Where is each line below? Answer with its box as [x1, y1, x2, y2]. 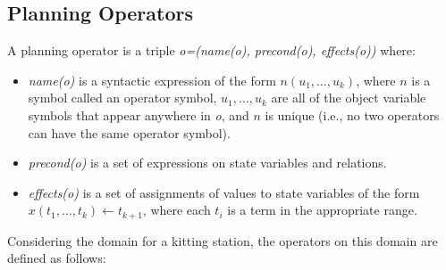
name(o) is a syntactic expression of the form [28, 70, 276, 89]
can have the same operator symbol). [28, 123, 231, 142]
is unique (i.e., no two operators [265, 105, 440, 124]
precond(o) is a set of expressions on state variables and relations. [28, 153, 387, 172]
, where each [142, 200, 211, 219]
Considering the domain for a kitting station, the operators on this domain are [7, 231, 438, 250]
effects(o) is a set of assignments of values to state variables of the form [28, 183, 420, 201]
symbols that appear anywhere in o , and [28, 105, 249, 124]
